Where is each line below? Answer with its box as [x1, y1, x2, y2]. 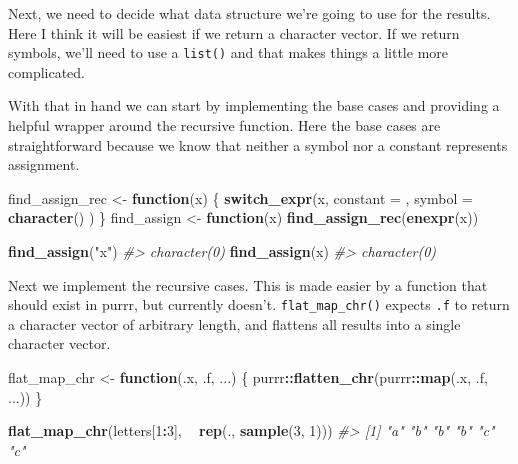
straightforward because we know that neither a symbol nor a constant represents [8, 134, 508, 155]
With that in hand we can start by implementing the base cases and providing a [8, 95, 500, 116]
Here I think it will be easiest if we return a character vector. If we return [8, 22, 460, 43]
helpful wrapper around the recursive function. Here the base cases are [8, 115, 441, 136]
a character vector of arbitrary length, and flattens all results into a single [8, 313, 461, 334]
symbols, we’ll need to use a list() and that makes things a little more [8, 42, 448, 63]
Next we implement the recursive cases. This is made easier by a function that [8, 274, 488, 295]
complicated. [8, 61, 85, 82]
